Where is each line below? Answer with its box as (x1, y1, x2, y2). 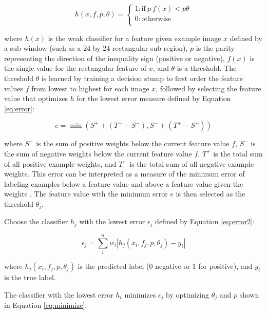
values (4, 83, 24, 93)
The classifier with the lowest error (4, 289, 113, 300)
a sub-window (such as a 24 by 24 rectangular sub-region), (4, 43, 188, 53)
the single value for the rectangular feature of (4, 63, 147, 73)
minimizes (124, 289, 156, 300)
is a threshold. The (177, 63, 237, 73)
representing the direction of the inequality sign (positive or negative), (4, 52, 225, 63)
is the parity (196, 43, 235, 53)
